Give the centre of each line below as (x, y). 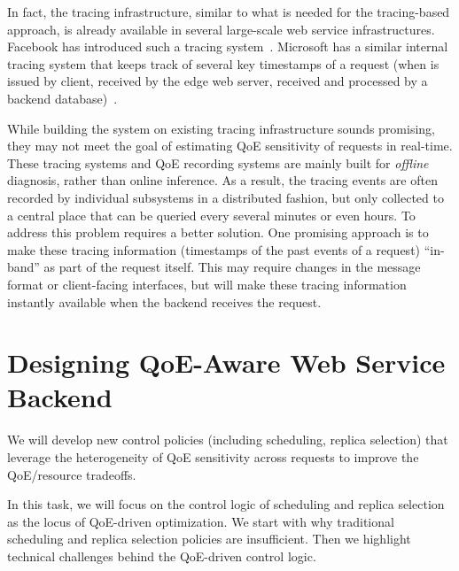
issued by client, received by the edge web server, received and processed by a (218, 81)
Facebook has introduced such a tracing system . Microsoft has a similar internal (228, 46)
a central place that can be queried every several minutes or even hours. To (211, 215)
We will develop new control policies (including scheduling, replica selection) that (228, 440)
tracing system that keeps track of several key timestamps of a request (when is (223, 63)
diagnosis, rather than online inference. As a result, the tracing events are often (222, 180)
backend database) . (62, 98)
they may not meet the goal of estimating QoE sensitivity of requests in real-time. (230, 146)
